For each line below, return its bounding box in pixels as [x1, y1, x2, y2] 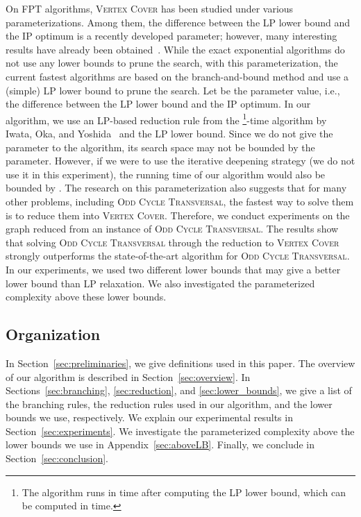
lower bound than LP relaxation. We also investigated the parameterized [6, 276, 315, 290]
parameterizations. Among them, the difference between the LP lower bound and [6, 15, 351, 29]
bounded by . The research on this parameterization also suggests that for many [6, 180, 347, 195]
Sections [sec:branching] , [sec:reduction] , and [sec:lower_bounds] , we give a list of [6, 383, 352, 398]
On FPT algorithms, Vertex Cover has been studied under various [6, 1, 294, 15]
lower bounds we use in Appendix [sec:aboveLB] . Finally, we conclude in [6, 437, 314, 452]
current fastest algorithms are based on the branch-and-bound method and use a [6, 69, 349, 83]
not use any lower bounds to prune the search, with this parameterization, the [6, 56, 338, 70]
